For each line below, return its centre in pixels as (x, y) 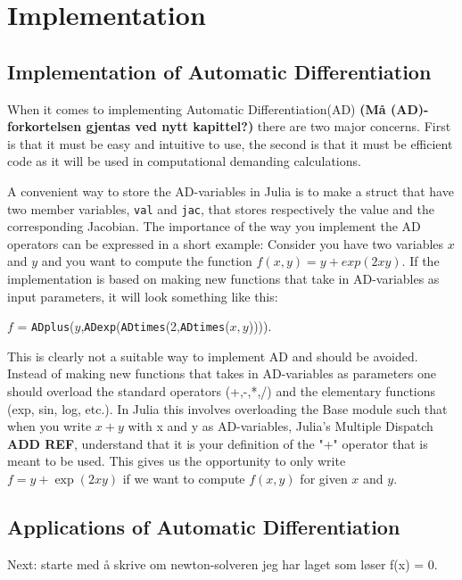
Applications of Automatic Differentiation (204, 526)
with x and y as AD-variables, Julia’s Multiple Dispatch (280, 426)
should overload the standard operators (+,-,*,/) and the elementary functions (222, 391)
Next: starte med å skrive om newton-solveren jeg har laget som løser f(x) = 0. (223, 563)
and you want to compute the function (147, 261)
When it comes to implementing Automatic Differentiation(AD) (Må (197, 108)
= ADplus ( (46, 326)
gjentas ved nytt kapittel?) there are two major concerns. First (268, 126)
